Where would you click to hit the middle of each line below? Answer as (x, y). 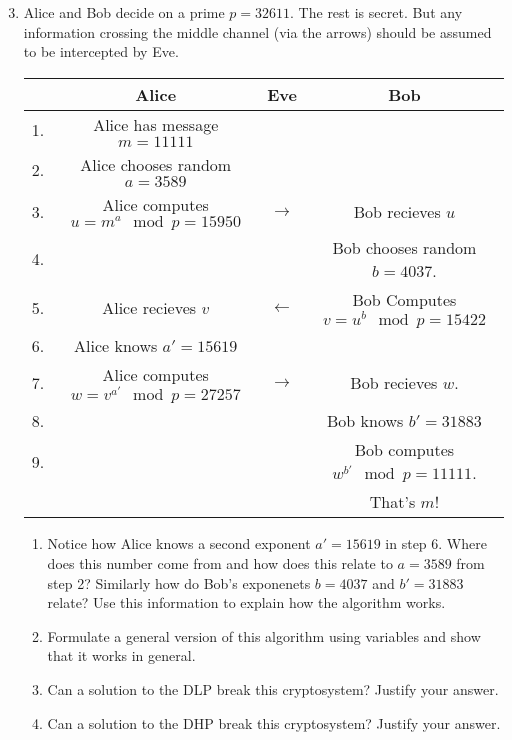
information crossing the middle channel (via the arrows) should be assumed (257, 31)
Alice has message (156, 124)
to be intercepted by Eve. (101, 51)
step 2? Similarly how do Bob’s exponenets (179, 582)
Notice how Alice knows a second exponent (179, 543)
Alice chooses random (156, 164)
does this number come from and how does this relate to (220, 562)
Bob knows (365, 421)
